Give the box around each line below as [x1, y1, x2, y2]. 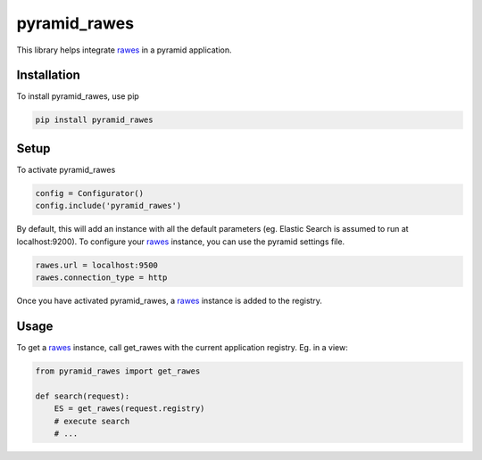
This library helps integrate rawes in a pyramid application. [16, 45, 232, 55]
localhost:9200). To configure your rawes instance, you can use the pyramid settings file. [16, 236, 345, 247]
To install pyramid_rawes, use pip [16, 91, 140, 102]
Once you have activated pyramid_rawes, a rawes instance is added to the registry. [16, 295, 323, 307]
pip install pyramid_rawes [35, 115, 154, 125]
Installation [16, 68, 80, 83]
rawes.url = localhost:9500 [35, 259, 158, 270]
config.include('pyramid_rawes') [35, 201, 182, 211]
